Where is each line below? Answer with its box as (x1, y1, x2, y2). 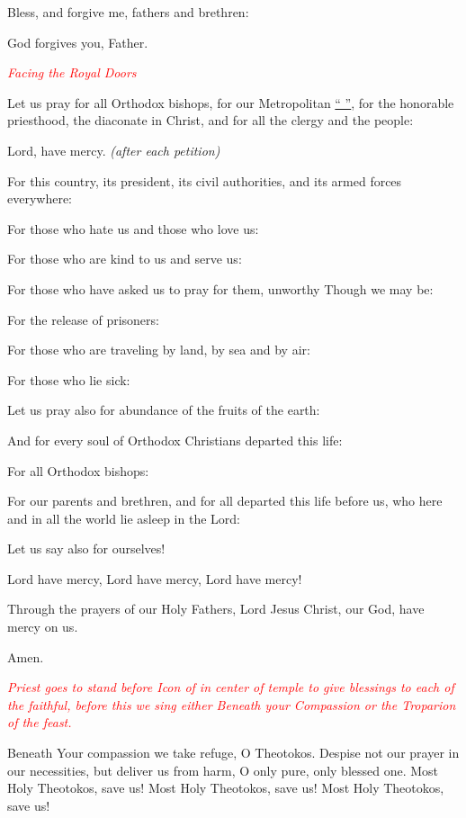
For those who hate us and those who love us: (7, 219, 259, 238)
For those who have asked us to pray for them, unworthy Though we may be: (7, 279, 434, 298)
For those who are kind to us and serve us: (7, 249, 242, 268)
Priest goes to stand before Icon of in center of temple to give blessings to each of (7, 678, 454, 697)
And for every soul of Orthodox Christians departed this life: (7, 430, 343, 449)
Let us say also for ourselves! (7, 539, 166, 558)
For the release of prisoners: (7, 310, 159, 328)
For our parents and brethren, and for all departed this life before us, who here (7, 491, 443, 510)
